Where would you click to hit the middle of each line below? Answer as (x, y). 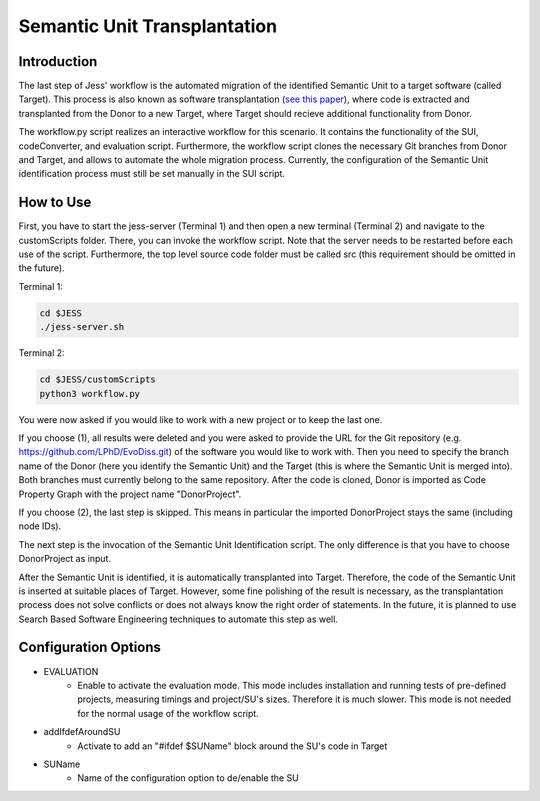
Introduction (58, 61)
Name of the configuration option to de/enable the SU (188, 778)
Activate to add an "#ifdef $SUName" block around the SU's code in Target (232, 746)
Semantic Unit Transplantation (148, 26)
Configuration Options (90, 647)
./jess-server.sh (82, 327)
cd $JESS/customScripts (98, 379)
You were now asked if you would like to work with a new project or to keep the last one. (200, 419)
